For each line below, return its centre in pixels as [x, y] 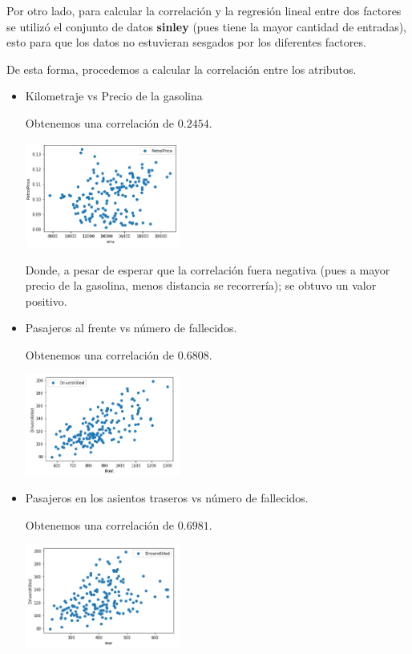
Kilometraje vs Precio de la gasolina [114, 96]
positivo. [46, 301]
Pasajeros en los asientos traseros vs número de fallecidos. [167, 498]
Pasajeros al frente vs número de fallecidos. [131, 328]
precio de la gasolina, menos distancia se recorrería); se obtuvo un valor [201, 285]
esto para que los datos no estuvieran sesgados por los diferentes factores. [186, 42]
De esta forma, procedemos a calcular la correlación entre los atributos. [182, 69]
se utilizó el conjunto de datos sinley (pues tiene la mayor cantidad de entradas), [206, 26]
